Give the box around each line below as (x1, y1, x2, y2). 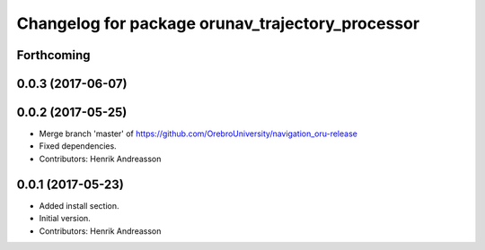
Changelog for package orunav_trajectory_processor (16, 13, 420, 33)
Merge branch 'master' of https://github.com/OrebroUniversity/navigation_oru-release (39, 128, 358, 139)
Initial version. (39, 213, 92, 224)
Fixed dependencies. (39, 141, 117, 151)
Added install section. (39, 200, 119, 211)
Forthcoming (16, 47, 91, 63)
